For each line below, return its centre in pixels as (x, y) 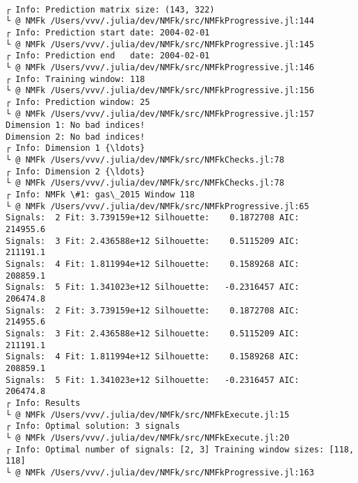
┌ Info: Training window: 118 (75, 79)
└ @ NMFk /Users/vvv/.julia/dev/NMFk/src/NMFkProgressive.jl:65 (157, 206)
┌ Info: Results (43, 403)
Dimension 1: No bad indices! (75, 125)
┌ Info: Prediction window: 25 (78, 102)
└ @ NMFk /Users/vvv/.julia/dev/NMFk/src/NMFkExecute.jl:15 (148, 415)
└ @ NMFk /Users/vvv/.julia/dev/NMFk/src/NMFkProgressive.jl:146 (160, 67)
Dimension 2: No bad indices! (75, 137)
